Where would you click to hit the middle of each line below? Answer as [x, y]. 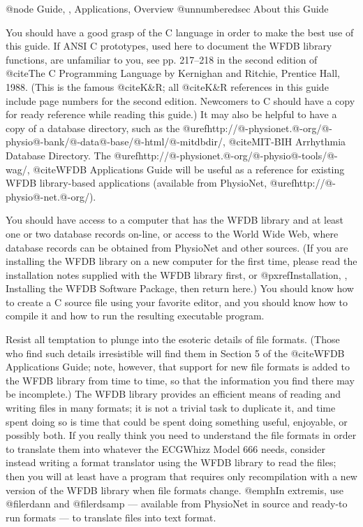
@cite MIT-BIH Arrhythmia [287, 142]
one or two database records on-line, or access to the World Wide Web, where [172, 233]
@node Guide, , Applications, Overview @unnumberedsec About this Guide [167, 8]
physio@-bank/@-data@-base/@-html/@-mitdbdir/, [116, 142]
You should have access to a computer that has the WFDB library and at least [175, 220]
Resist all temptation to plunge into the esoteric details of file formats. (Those [173, 339]
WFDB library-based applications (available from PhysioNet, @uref [150, 183]
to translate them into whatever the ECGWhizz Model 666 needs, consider [165, 448]
